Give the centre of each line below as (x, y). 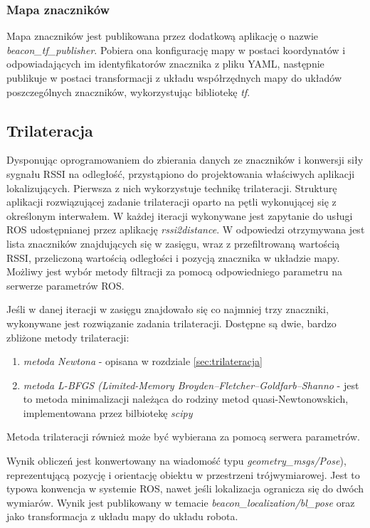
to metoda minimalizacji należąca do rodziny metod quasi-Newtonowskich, (186, 399)
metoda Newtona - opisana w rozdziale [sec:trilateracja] (143, 361)
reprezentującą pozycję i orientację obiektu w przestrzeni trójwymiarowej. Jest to (183, 474)
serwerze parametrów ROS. (65, 285)
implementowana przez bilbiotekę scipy (108, 412)
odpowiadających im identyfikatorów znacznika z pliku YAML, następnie (165, 64)
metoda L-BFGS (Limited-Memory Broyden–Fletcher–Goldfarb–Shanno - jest (191, 385)
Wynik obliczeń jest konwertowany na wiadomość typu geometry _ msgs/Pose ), (176, 461)
